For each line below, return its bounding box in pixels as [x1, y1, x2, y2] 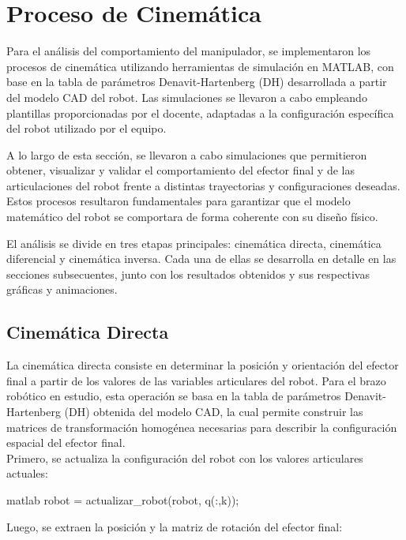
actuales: [6, 465, 48, 482]
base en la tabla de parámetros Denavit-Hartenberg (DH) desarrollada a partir [6, 73, 387, 90]
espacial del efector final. [6, 434, 126, 451]
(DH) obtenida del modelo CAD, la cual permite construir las [64, 403, 363, 420]
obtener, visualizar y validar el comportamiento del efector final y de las [6, 162, 355, 178]
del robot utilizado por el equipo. [6, 120, 167, 137]
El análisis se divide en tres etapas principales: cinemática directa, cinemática [6, 234, 382, 251]
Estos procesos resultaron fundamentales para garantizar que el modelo [6, 193, 351, 209]
